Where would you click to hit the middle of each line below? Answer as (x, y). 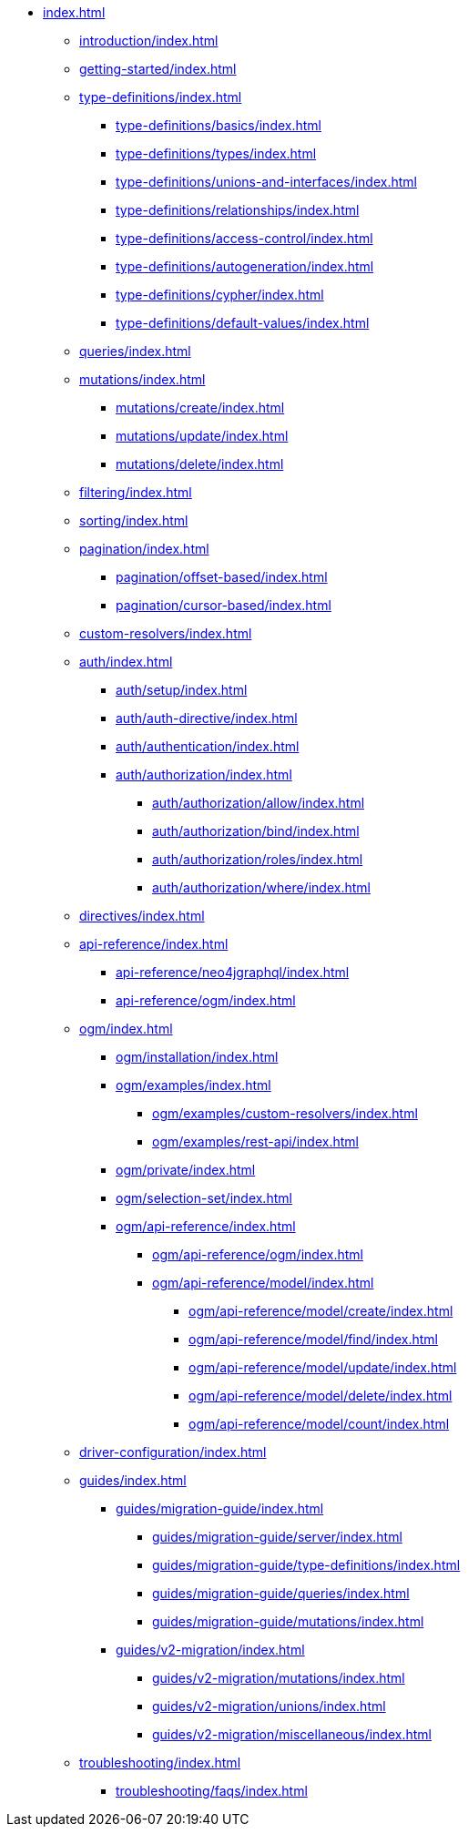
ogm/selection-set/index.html (204, 1198)
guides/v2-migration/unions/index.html (269, 1706)
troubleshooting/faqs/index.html (212, 1791)
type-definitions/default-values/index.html (243, 323)
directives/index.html (142, 916)
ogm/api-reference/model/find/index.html (313, 1339)
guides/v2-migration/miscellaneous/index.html (292, 1734)
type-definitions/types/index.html (216, 153)
